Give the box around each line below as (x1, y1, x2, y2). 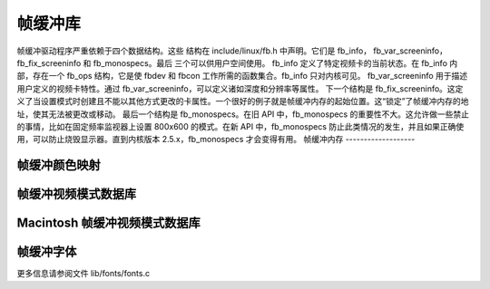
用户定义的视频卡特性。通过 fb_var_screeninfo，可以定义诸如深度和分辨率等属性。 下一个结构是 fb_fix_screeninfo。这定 (16, 82, 464, 94)
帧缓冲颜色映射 (16, 158, 101, 173)
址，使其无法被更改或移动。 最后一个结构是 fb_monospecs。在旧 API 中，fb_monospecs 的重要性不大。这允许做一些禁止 (16, 109, 469, 120)
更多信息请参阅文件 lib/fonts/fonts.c (16, 268, 150, 279)
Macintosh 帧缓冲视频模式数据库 (16, 216, 201, 231)
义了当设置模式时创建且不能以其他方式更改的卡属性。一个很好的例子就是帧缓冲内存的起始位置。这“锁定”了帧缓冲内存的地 (16, 96, 469, 107)
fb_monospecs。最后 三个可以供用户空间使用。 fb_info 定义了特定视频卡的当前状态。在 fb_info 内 (93, 57, 458, 68)
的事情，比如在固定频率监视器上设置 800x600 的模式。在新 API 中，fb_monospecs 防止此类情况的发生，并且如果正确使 (16, 120, 465, 131)
